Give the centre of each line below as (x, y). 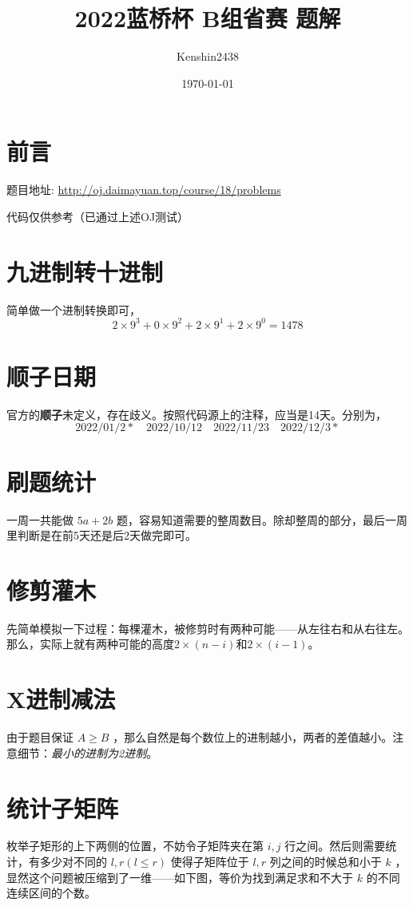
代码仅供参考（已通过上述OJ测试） (98, 216)
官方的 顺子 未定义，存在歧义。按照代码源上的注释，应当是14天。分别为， (197, 414)
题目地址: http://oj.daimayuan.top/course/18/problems (144, 190)
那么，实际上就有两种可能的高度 (90, 644)
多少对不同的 (73, 862)
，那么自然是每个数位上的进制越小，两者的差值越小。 (253, 737)
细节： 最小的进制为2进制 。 (87, 752)
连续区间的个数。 (51, 893)
